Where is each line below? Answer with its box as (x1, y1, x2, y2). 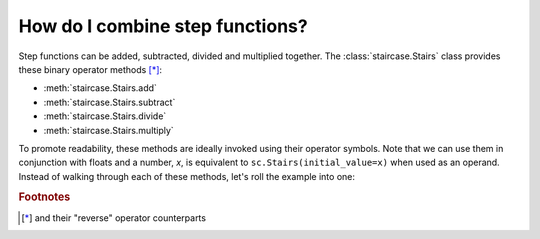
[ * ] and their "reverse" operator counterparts (21, 211, 207, 224)
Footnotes (18, 190, 71, 204)
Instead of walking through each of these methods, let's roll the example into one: (18, 170, 355, 182)
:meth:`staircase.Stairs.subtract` (43, 96, 176, 108)
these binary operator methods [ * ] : (18, 63, 163, 75)
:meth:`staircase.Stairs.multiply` (43, 124, 174, 136)
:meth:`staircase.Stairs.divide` (43, 110, 167, 122)
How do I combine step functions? (18, 15, 309, 37)
